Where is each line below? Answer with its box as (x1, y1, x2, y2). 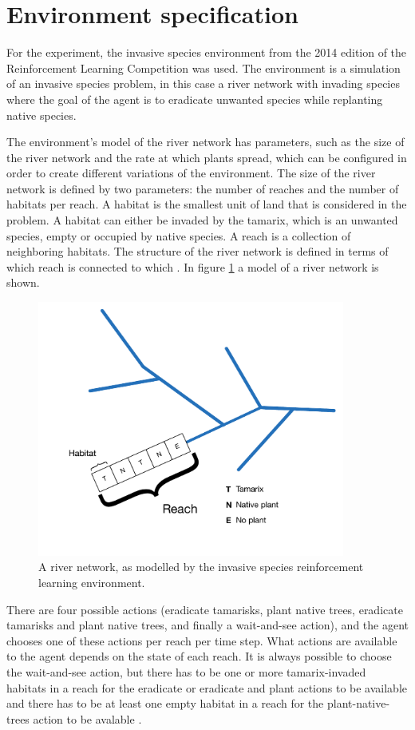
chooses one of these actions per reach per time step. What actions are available (6, 632, 397, 649)
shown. (6, 274, 40, 291)
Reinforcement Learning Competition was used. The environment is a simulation (6, 59, 401, 76)
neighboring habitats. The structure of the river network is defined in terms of (6, 243, 389, 260)
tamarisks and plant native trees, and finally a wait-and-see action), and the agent (6, 617, 409, 633)
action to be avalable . (33, 710, 142, 727)
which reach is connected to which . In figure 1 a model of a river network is (6, 258, 379, 275)
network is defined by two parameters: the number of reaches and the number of (6, 180, 399, 196)
